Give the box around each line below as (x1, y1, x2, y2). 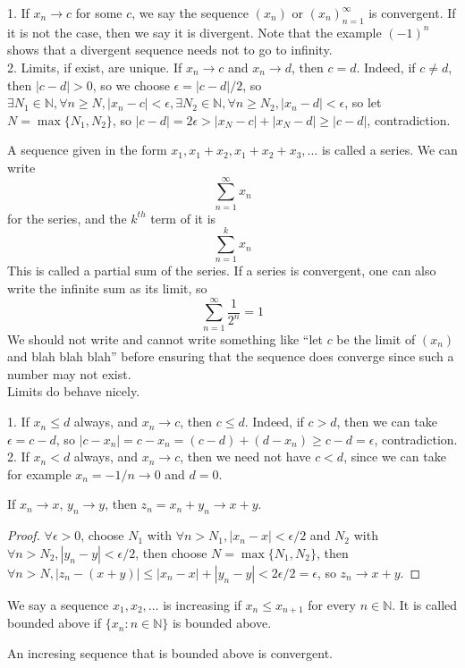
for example (7, 464, 72, 483)
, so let (344, 93, 382, 112)
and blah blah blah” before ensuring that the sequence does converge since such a (7, 347, 454, 366)
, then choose (135, 543, 207, 562)
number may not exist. (7, 364, 131, 383)
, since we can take (343, 447, 446, 466)
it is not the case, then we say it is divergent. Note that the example (7, 22, 382, 41)
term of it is (150, 208, 216, 227)
